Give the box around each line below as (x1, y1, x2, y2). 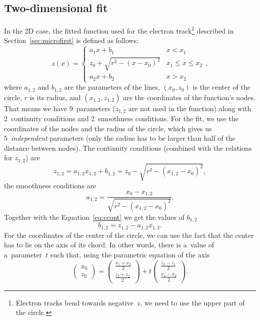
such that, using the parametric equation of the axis (50, 249, 210, 259)
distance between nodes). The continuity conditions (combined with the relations (4, 142, 252, 153)
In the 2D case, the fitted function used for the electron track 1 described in (4, 24, 234, 36)
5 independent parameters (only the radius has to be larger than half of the (4, 133, 235, 143)
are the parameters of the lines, (64, 82, 160, 92)
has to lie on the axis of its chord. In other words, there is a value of (4, 239, 214, 250)
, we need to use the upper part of (140, 297, 245, 307)
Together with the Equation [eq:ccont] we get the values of (4, 211, 184, 222)
